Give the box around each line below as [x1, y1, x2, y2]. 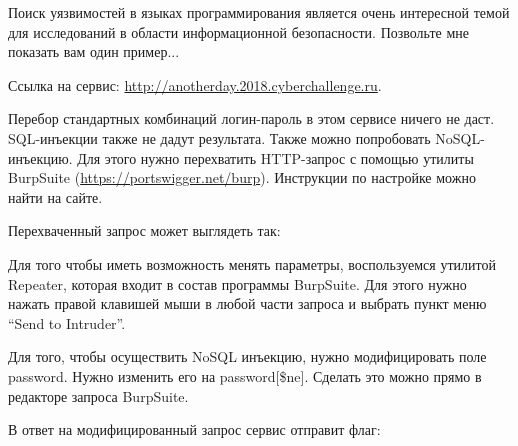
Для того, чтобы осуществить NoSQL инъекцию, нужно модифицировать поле [8, 346, 487, 367]
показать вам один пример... [8, 41, 180, 62]
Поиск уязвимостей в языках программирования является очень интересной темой [8, 2, 510, 22]
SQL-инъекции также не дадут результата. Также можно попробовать [8, 127, 431, 148]
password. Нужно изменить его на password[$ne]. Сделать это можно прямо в [8, 365, 482, 386]
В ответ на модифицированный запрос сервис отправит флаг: [8, 419, 381, 440]
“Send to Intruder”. [8, 312, 126, 333]
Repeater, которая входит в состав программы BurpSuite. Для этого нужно [8, 273, 467, 294]
